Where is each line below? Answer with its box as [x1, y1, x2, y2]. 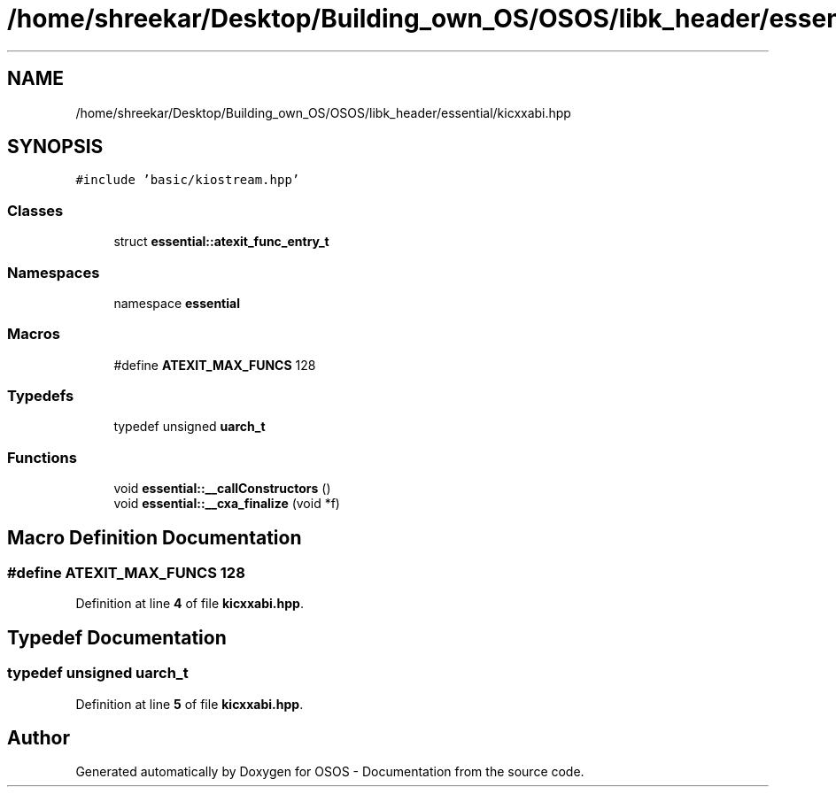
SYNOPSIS [7, 135, 104, 158]
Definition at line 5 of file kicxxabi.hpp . [75, 696, 304, 712]
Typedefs [7, 387, 74, 405]
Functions [7, 448, 77, 466]
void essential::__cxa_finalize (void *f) [113, 496, 340, 512]
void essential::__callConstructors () [113, 481, 331, 497]
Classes [7, 201, 64, 220]
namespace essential [113, 295, 240, 311]
